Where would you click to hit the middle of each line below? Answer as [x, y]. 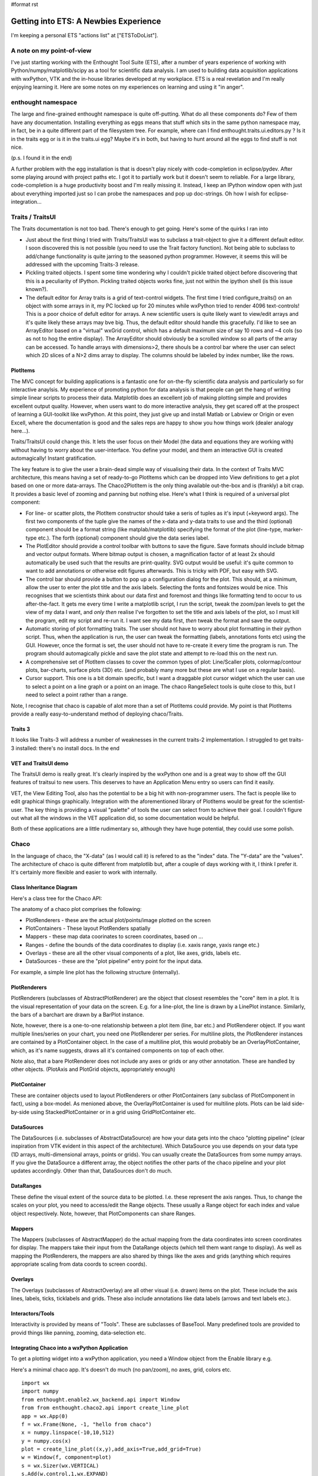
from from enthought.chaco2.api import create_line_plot [105, 1408]
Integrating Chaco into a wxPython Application [69, 1348]
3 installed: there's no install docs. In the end [65, 748]
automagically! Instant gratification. [54, 458]
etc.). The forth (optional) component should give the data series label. [124, 538]
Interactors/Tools [33, 1313]
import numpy [40, 1391]
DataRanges [26, 1186]
